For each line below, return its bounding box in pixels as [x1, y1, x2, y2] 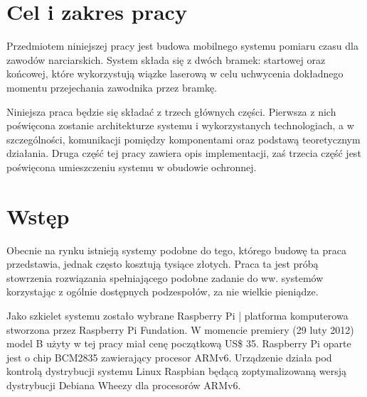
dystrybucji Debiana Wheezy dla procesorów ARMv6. [6, 377, 241, 392]
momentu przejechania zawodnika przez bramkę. [6, 80, 218, 94]
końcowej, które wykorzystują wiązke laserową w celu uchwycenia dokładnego [6, 66, 344, 81]
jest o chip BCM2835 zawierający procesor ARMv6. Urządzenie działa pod [6, 349, 332, 364]
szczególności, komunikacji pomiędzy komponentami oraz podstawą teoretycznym [6, 131, 361, 146]
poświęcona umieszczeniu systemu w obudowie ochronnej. [6, 159, 257, 174]
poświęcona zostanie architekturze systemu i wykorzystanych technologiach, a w [6, 118, 354, 133]
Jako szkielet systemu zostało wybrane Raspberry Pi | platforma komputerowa [6, 308, 349, 322]
